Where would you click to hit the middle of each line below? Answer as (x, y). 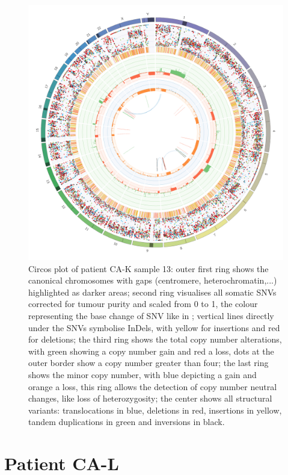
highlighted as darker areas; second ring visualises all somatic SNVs (152, 292)
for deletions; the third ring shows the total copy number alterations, (155, 339)
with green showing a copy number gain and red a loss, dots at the (151, 351)
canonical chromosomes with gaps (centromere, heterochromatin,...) (153, 280)
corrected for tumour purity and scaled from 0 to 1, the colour (143, 304)
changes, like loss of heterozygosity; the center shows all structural (150, 398)
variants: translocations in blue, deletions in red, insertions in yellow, (155, 410)
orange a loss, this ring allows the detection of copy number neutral (153, 386)
